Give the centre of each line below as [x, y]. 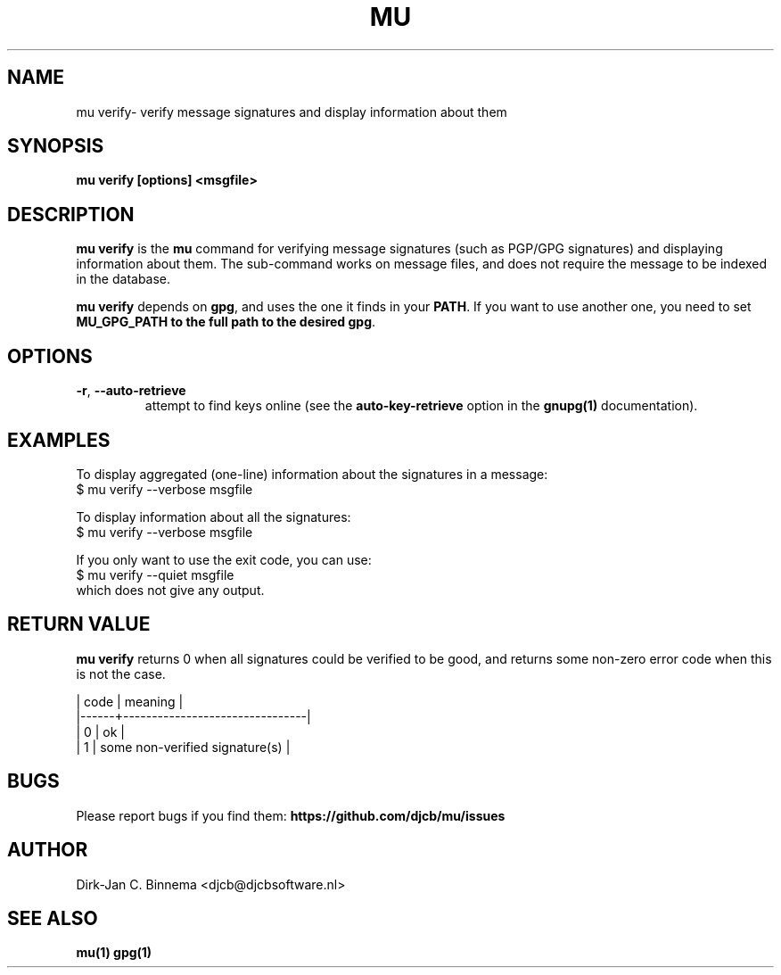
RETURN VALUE [79, 624]
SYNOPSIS [56, 146]
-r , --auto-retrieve [131, 391]
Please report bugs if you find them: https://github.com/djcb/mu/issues [291, 815]
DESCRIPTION [71, 214]
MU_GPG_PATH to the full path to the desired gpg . [226, 322]
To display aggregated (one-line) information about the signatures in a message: [312, 474]
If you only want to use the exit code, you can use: [224, 559]
